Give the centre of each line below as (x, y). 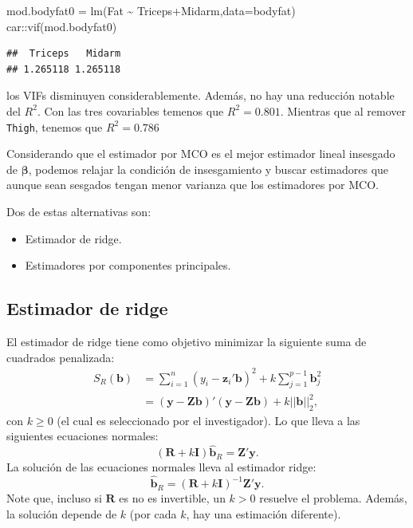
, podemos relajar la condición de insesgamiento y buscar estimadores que (208, 169)
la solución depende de (62, 513)
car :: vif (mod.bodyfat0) (62, 26)
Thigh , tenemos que (55, 126)
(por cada (153, 513)
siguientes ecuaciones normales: (83, 436)
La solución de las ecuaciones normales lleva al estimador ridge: (161, 467)
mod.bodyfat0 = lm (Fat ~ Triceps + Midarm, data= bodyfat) (151, 10)
